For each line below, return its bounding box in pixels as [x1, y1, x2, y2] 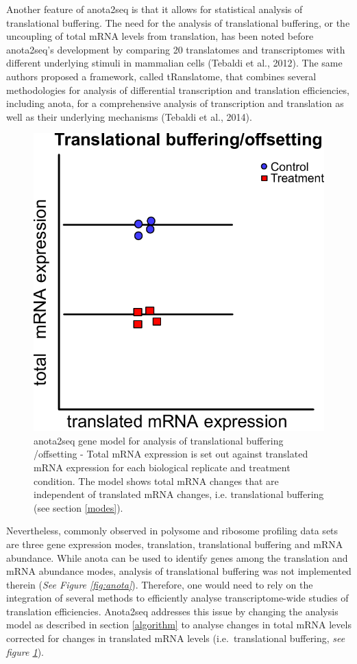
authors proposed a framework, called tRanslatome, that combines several [6, 69, 317, 83]
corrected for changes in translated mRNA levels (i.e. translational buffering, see [6, 631, 345, 645]
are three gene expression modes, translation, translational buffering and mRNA [6, 536, 343, 551]
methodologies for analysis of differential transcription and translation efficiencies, [6, 82, 349, 97]
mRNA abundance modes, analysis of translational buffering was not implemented [6, 564, 352, 578]
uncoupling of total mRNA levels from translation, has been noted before [6, 29, 314, 43]
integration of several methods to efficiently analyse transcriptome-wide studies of [6, 591, 349, 605]
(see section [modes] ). [34, 500, 123, 514]
